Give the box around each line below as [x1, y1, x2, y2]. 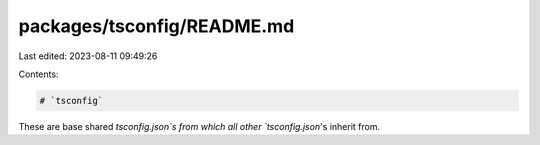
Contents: [18, 68, 59, 80]
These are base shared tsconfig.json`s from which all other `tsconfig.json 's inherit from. [18, 120, 380, 132]
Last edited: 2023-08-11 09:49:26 [18, 50, 158, 62]
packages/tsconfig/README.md [18, 15, 295, 37]
